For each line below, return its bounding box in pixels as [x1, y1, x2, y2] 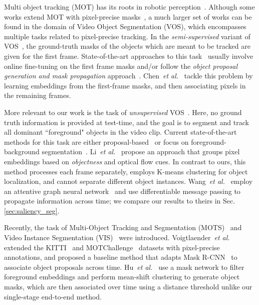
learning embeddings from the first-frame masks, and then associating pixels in [4, 80, 246, 90]
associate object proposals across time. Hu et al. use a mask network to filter [4, 261, 244, 272]
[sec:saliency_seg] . [4, 205, 60, 216]
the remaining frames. [4, 90, 71, 100]
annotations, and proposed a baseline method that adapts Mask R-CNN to [4, 252, 237, 262]
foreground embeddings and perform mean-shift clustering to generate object [4, 271, 240, 282]
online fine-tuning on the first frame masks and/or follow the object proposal [4, 60, 238, 71]
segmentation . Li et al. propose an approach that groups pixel [42, 146, 240, 157]
